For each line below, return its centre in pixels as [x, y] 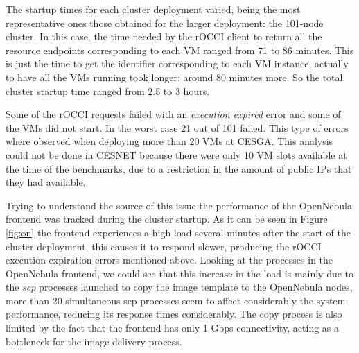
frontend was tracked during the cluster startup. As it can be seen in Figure [167, 219]
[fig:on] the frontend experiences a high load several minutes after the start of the [178, 232]
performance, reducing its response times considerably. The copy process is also [174, 314]
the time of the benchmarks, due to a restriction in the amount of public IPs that [179, 168]
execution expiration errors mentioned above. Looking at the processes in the [169, 260]
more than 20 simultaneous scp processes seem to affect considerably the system [176, 300]
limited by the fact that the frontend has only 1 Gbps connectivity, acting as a [173, 328]
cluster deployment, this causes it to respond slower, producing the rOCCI [164, 246]
